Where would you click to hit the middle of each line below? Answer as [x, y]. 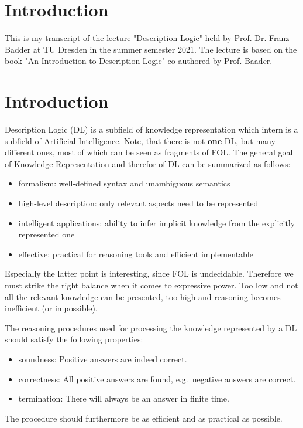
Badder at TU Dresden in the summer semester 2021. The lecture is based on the [151, 49]
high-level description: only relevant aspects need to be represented [138, 203]
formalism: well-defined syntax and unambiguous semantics [124, 183]
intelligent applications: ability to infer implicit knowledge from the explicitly [157, 223]
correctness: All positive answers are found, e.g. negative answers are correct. [157, 378]
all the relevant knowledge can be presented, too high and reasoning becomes [143, 296]
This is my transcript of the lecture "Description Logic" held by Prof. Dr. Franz [147, 38]
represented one [47, 234]
